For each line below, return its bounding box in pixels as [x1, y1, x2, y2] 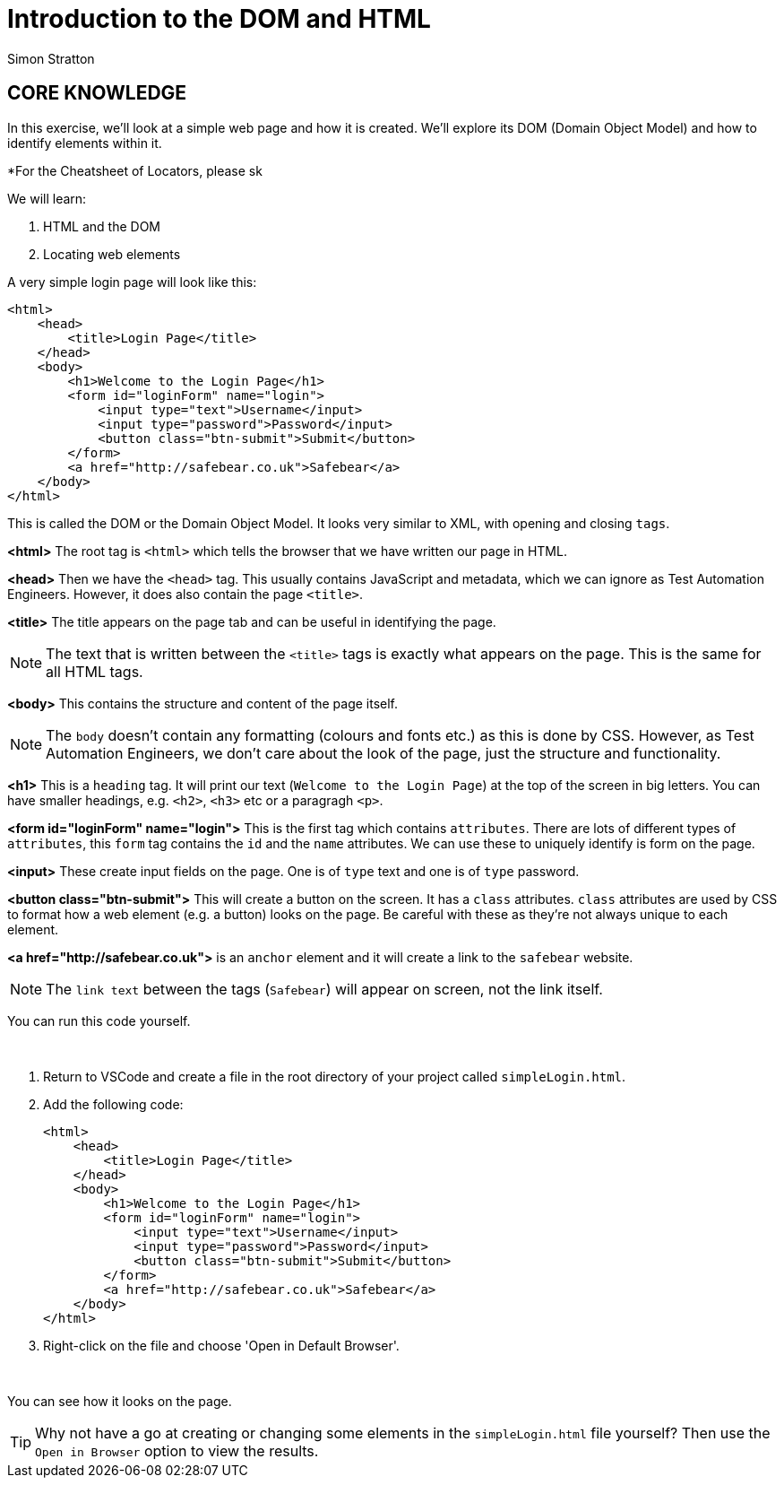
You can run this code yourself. [7, 1012, 191, 1029]
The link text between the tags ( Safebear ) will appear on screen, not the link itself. [46, 979, 603, 998]
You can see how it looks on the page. [7, 1393, 232, 1409]
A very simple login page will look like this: [7, 274, 257, 290]
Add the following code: [43, 1096, 184, 1112]
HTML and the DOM [43, 218, 160, 234]
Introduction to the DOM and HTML [7, 4, 431, 34]
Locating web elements [43, 246, 181, 262]
